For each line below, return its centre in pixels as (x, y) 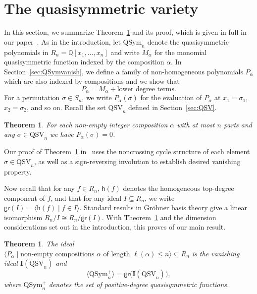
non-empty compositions (57, 254)
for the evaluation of (171, 97)
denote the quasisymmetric (188, 41)
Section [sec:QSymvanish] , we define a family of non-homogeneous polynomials (124, 71)
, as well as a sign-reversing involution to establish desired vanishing (137, 161)
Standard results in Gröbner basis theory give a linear (165, 207)
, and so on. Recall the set (66, 107)
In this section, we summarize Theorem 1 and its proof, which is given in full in (125, 32)
